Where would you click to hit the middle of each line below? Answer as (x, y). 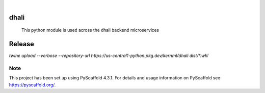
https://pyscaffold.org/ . (32, 85)
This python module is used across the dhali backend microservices (90, 30)
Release (22, 44)
